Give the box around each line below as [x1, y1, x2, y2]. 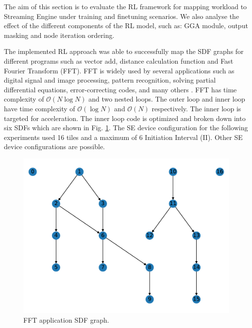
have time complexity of [4, 103, 75, 113]
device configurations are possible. [4, 141, 105, 152]
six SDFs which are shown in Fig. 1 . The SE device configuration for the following [4, 122, 248, 133]
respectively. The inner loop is [151, 103, 241, 113]
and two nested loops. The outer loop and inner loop [88, 94, 245, 104]
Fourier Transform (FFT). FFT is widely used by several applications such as [4, 65, 235, 75]
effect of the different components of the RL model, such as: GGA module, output [4, 20, 248, 31]
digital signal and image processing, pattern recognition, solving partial [4, 75, 216, 85]
